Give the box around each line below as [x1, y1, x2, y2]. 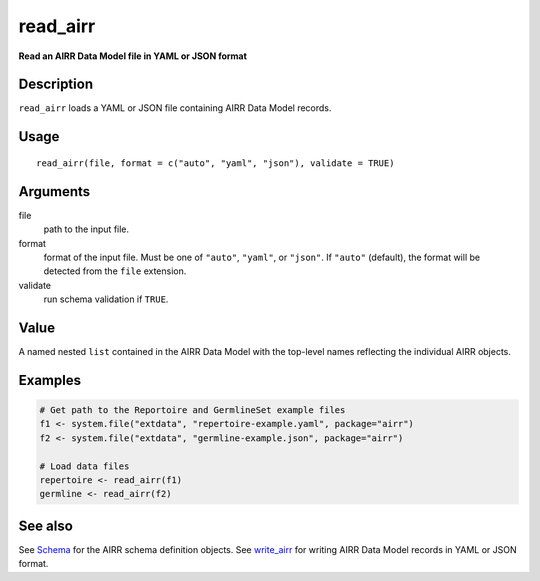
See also [18, 517, 74, 534]
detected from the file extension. [43, 265, 187, 277]
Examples [18, 371, 82, 389]
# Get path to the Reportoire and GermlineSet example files [39, 405, 346, 416]
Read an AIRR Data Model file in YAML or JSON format [18, 50, 247, 62]
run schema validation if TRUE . [43, 293, 169, 305]
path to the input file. [43, 223, 130, 235]
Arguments [18, 183, 91, 200]
